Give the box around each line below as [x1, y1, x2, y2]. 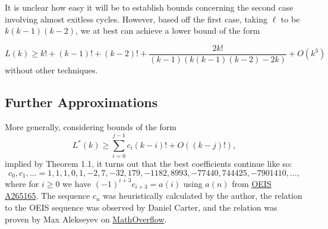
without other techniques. [5, 63, 98, 76]
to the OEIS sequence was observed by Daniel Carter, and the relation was [5, 201, 277, 213]
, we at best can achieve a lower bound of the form [75, 24, 260, 37]
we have [62, 177, 92, 189]
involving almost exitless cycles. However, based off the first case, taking [5, 12, 267, 25]
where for [5, 177, 39, 189]
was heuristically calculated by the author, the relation [103, 189, 302, 202]
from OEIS [232, 177, 272, 189]
